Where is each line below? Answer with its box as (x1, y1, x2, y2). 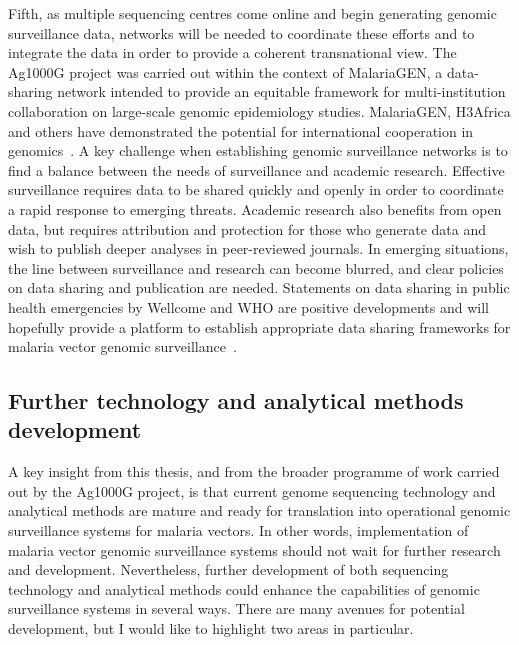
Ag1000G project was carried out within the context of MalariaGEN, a (8, 61, 443, 82)
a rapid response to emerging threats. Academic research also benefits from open (8, 198, 502, 219)
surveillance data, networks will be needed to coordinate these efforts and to (8, 22, 475, 43)
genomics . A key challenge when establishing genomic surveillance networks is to (8, 140, 508, 161)
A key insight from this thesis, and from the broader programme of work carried (8, 461, 500, 482)
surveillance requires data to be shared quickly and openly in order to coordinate (8, 179, 504, 200)
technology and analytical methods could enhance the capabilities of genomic (8, 578, 480, 599)
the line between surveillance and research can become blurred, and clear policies (8, 257, 504, 278)
